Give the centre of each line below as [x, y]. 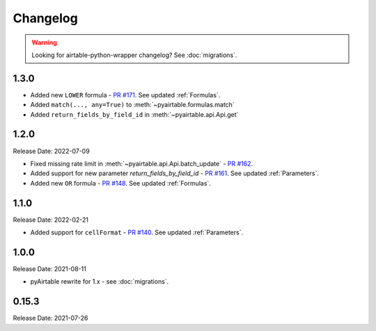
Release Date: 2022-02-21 [51, 220]
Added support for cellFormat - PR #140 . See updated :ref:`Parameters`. [137, 232]
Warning [44, 42]
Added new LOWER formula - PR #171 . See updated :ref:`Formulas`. [125, 95]
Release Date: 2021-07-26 [50, 318]
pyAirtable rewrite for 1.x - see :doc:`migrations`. [100, 282]
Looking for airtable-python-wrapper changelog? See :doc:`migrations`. [134, 55]
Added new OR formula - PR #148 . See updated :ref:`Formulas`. [121, 183]
